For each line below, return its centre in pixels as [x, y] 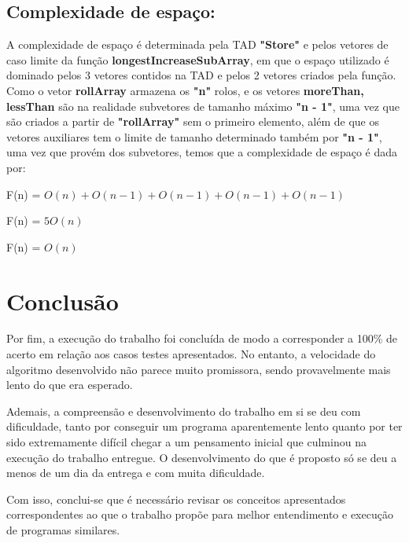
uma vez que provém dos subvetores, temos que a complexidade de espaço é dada [202, 152]
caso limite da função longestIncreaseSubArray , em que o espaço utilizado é [198, 59]
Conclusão [63, 301]
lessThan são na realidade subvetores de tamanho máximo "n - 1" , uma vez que [203, 106]
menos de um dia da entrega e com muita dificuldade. [136, 473]
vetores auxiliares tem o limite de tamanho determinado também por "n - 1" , [194, 136]
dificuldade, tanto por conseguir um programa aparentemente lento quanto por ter [204, 426]
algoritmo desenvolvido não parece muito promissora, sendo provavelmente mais [199, 369]
